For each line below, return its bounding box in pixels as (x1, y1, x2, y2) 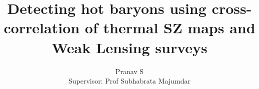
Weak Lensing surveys (51, 37, 207, 57)
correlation (3, 17, 80, 38)
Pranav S (115, 66, 144, 76)
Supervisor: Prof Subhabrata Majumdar (68, 76, 190, 86)
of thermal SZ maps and (84, 17, 255, 38)
